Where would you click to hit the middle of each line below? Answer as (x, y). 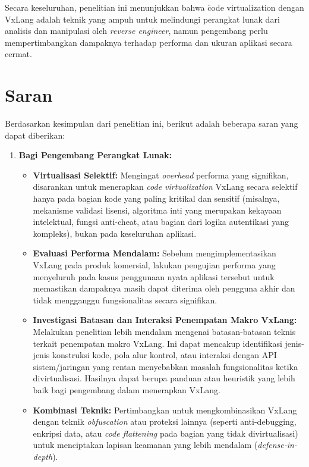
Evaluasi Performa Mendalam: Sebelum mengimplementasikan (154, 253)
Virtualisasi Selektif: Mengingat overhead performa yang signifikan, (161, 175)
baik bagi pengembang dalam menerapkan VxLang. (127, 389)
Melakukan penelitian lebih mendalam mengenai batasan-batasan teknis (164, 331)
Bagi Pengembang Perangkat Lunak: (95, 155)
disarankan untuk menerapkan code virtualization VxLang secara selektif (165, 187)
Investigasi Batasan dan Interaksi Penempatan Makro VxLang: (165, 320)
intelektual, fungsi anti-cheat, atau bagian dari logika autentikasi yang (161, 222)
